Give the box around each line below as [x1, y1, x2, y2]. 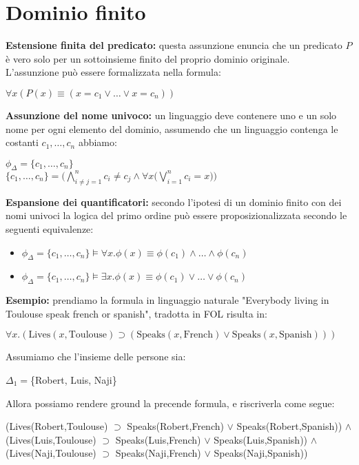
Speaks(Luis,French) [115, 432, 201, 446]
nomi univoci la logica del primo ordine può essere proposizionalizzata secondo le [6, 208, 347, 223]
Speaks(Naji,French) [115, 446, 201, 460]
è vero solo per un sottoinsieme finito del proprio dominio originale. [6, 51, 290, 65]
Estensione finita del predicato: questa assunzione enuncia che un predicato [6, 38, 342, 52]
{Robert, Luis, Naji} [30, 372, 117, 386]
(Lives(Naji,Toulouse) [6, 446, 96, 460]
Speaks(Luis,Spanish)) [214, 432, 308, 446]
